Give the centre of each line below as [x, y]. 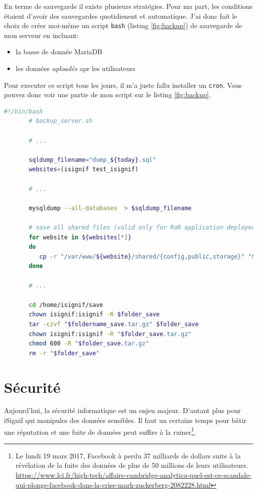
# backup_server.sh [61, 121]
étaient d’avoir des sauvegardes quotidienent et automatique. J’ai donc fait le [121, 16]
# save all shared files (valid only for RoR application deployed [142, 228]
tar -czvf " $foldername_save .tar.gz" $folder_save [114, 324]
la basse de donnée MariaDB [59, 52]
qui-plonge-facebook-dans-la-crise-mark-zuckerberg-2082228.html [113, 484]
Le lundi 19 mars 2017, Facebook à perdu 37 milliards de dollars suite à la [128, 455]
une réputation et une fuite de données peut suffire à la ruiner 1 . [100, 431]
